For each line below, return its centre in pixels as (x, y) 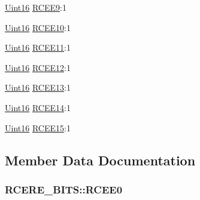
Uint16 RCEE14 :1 (38, 107)
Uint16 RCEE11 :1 (38, 47)
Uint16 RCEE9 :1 (36, 7)
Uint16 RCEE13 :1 (38, 87)
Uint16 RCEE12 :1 (38, 67)
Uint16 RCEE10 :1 (38, 27)
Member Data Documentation (100, 160)
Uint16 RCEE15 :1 (38, 127)
